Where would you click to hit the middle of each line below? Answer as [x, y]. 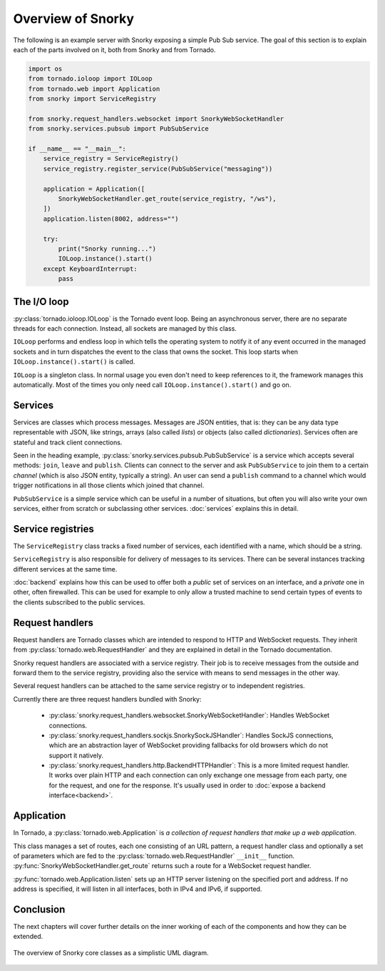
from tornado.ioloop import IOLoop [90, 79]
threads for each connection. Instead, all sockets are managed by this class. [125, 329]
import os [45, 69]
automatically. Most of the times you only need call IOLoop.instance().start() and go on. [152, 384]
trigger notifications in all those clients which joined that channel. [109, 485]
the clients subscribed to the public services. [79, 602]
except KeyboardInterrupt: [91, 269]
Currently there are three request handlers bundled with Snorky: [108, 699]
